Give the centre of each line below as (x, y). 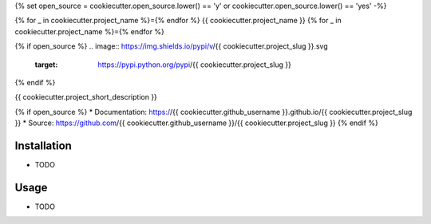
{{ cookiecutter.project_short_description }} (86, 97)
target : (46, 65)
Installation (43, 145)
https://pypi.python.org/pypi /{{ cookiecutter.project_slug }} (194, 65)
